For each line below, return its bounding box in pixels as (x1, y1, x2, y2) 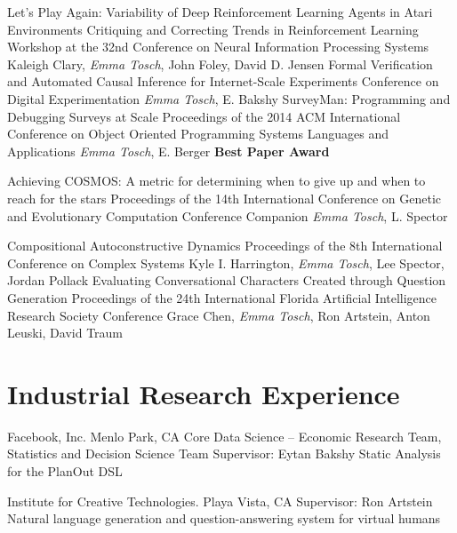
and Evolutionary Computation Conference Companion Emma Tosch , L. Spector (7, 206, 448, 225)
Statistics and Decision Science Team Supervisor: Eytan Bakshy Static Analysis (7, 444, 441, 463)
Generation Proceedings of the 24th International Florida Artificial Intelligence (7, 288, 437, 306)
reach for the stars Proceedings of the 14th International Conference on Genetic (7, 188, 442, 207)
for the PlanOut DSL (7, 462, 123, 480)
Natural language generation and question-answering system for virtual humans (7, 509, 441, 528)
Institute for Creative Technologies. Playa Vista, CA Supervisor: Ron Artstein (7, 491, 433, 510)
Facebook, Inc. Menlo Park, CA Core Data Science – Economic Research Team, (7, 426, 442, 445)
